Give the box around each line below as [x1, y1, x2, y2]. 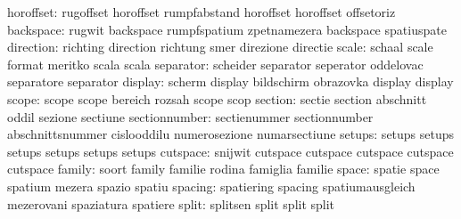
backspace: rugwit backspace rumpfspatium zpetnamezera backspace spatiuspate [7, 20, 447, 38]
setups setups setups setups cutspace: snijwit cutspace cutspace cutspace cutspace [7, 142, 454, 160]
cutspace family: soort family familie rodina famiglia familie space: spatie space [7, 159, 440, 178]
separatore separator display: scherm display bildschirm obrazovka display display [7, 72, 454, 91]
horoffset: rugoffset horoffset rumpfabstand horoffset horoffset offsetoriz [7, 3, 396, 20]
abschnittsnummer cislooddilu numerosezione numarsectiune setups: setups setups [7, 125, 455, 143]
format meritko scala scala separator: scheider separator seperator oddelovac [7, 54, 424, 73]
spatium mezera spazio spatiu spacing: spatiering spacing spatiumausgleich [7, 176, 416, 195]
